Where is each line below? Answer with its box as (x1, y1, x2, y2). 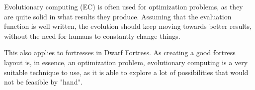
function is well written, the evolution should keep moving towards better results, (4, 21, 252, 31)
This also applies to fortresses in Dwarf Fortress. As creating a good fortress (4, 47, 236, 58)
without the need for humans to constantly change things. (4, 30, 180, 41)
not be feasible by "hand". (4, 77, 83, 87)
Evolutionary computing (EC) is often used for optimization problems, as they (4, 1, 243, 11)
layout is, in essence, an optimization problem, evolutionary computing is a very (4, 57, 248, 67)
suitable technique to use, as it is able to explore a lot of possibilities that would (4, 67, 249, 77)
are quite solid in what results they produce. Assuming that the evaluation (4, 11, 232, 21)
